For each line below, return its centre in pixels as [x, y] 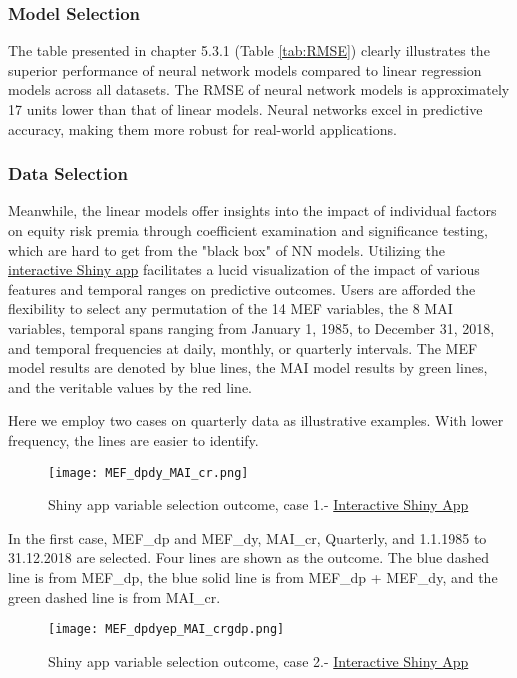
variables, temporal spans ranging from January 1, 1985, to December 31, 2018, [251, 327]
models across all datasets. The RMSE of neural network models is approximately [259, 89]
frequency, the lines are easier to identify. [133, 439]
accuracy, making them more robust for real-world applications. [202, 128]
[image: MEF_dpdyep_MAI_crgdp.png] [166, 629]
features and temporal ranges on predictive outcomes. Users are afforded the [242, 288]
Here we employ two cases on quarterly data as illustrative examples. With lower [256, 420]
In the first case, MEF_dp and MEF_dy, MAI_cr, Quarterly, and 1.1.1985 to [247, 537]
